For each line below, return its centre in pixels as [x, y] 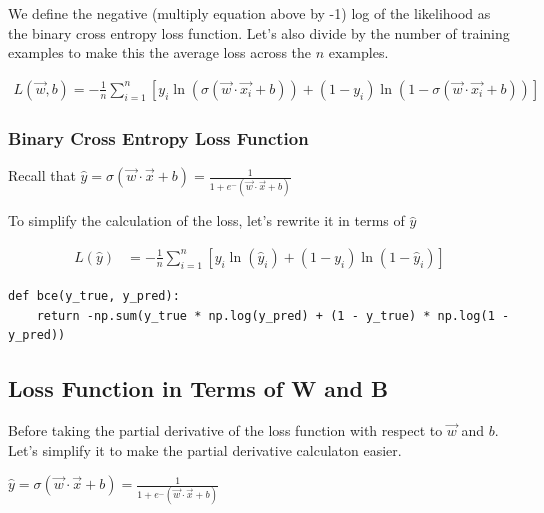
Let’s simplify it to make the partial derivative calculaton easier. [205, 449]
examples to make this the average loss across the [160, 52]
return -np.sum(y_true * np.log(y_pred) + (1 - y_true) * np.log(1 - [273, 315]
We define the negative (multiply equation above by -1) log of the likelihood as [249, 13]
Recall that [42, 175]
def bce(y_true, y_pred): [94, 295]
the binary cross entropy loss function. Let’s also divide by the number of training [259, 32]
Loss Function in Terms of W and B [198, 388]
